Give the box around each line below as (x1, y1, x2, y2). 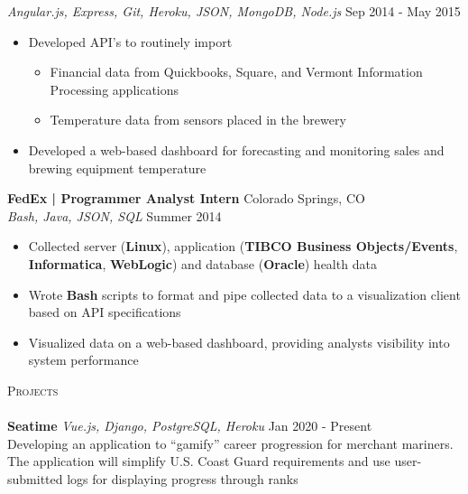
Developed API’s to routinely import (28, 32, 233, 51)
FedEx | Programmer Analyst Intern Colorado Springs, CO (7, 189, 365, 208)
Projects (7, 380, 59, 399)
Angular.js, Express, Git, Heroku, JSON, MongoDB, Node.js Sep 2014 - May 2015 (7, 2, 461, 20)
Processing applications (50, 79, 179, 98)
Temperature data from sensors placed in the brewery (50, 110, 346, 129)
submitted (7, 469, 63, 488)
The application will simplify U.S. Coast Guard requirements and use (7, 452, 390, 471)
